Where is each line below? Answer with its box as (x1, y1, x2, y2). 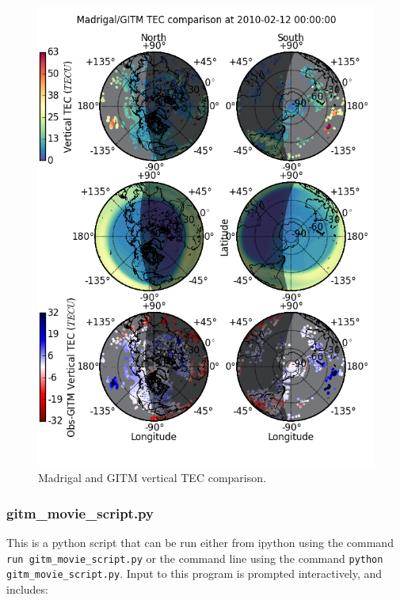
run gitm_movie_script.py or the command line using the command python (6, 549, 383, 566)
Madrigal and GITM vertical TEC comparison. (38, 469, 266, 486)
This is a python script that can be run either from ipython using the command (6, 534, 394, 550)
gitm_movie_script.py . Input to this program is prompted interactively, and (6, 565, 383, 582)
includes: (6, 580, 48, 597)
